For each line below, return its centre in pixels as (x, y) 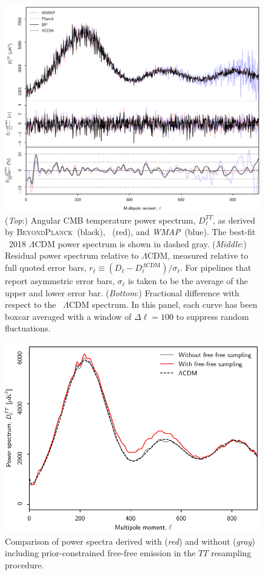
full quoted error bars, (46, 268)
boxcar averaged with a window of (68, 316)
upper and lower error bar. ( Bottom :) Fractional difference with (122, 292)
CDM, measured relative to (198, 255)
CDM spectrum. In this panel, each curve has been (163, 304)
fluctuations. (28, 328)
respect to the (31, 304)
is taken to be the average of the (188, 281)
